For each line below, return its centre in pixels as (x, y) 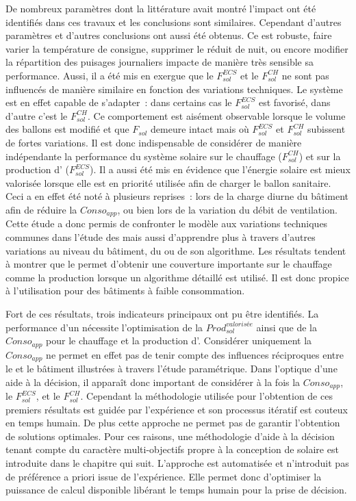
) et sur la (320, 156)
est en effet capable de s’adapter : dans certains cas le (119, 102)
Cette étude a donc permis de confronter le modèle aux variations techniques (167, 223)
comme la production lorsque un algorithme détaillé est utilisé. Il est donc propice (177, 277)
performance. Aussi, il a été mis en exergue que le (110, 75)
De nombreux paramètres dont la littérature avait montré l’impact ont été (161, 8)
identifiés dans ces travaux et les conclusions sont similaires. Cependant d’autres (174, 22)
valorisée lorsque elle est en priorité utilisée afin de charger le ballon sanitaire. (168, 182)
